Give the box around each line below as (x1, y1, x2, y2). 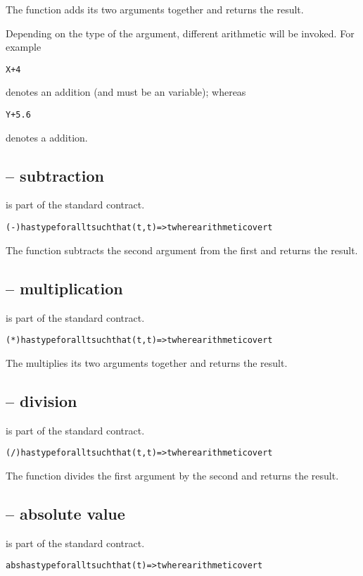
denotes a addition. (6, 130, 88, 144)
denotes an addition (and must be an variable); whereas (6, 84, 246, 99)
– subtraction (6, 164, 104, 186)
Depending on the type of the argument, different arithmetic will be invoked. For (6, 25, 355, 40)
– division (6, 389, 77, 411)
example (6, 39, 42, 54)
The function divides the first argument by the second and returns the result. (6, 468, 339, 482)
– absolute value (6, 502, 125, 524)
